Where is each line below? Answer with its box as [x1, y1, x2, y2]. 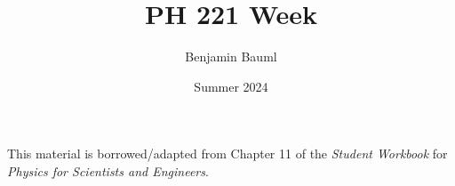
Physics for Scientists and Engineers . [7, 161, 209, 180]
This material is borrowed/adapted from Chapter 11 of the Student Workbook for [7, 144, 448, 163]
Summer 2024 [194, 77, 268, 95]
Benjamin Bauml [185, 47, 277, 66]
